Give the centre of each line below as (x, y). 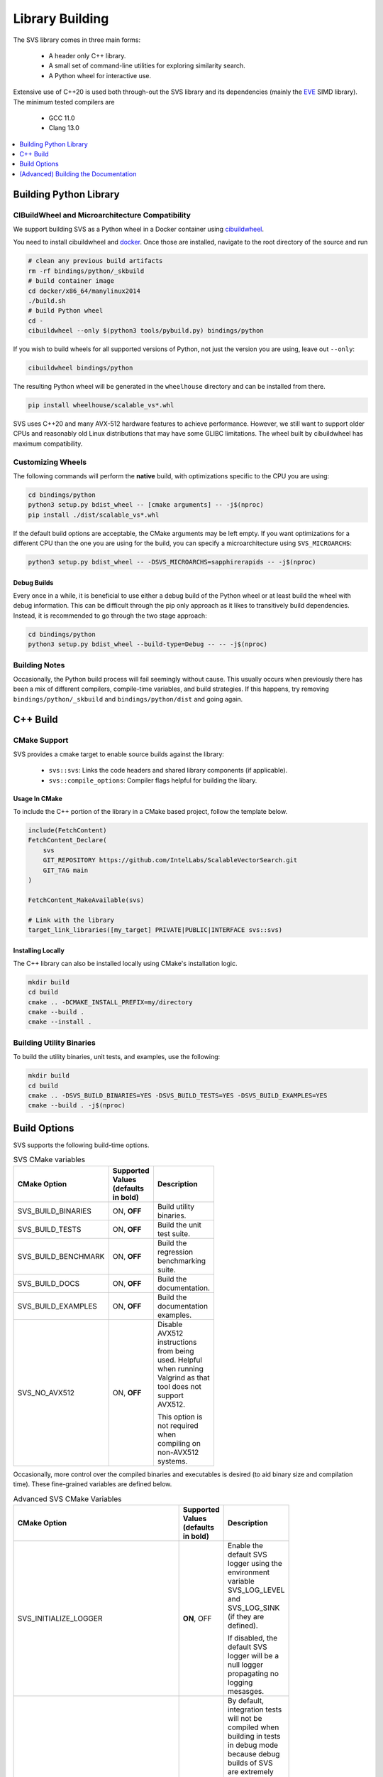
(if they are (246, 1616)
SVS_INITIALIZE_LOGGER (60, 1618)
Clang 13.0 (64, 128)
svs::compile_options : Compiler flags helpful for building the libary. (153, 780)
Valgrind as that (183, 1378)
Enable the (245, 1545)
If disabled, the (252, 1638)
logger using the (255, 1563)
